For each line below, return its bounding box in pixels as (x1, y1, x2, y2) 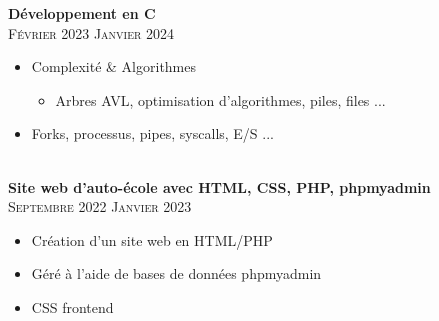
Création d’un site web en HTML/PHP (31, 229, 273, 250)
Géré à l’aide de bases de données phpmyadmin (31, 263, 322, 284)
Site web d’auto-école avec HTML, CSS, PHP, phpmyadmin (8, 176, 431, 197)
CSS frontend (31, 296, 114, 317)
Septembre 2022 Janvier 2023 (8, 196, 192, 217)
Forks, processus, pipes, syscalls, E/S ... (31, 123, 274, 144)
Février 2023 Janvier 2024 (8, 22, 175, 43)
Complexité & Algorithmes (31, 56, 197, 77)
